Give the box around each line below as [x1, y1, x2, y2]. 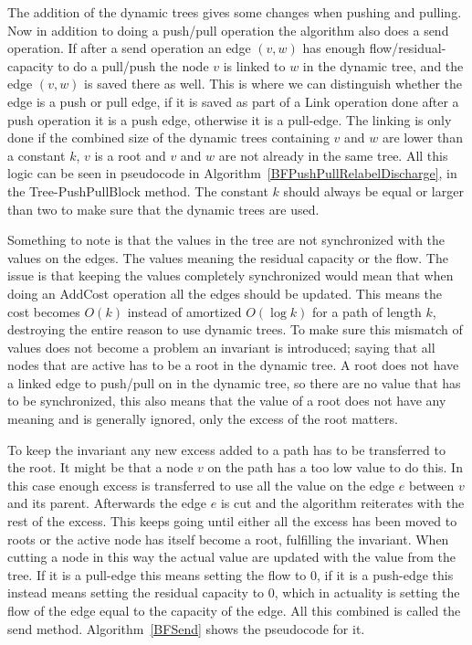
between [408, 475, 455, 494]
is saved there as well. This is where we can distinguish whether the [84, 74, 463, 93]
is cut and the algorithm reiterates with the [220, 493, 465, 513]
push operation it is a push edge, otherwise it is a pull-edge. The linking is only [7, 110, 452, 129]
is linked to [223, 56, 286, 75]
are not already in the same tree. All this [218, 145, 448, 164]
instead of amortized [127, 301, 242, 321]
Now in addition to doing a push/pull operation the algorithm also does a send [7, 20, 449, 39]
